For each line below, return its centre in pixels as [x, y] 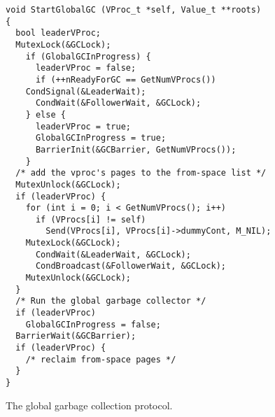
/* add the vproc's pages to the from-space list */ [141, 173]
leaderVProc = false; [86, 68]
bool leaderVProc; [58, 33]
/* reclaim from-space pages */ [101, 359]
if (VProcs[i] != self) [91, 219]
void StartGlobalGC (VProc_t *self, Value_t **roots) [134, 10]
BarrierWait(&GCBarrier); [76, 336]
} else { [45, 114]
